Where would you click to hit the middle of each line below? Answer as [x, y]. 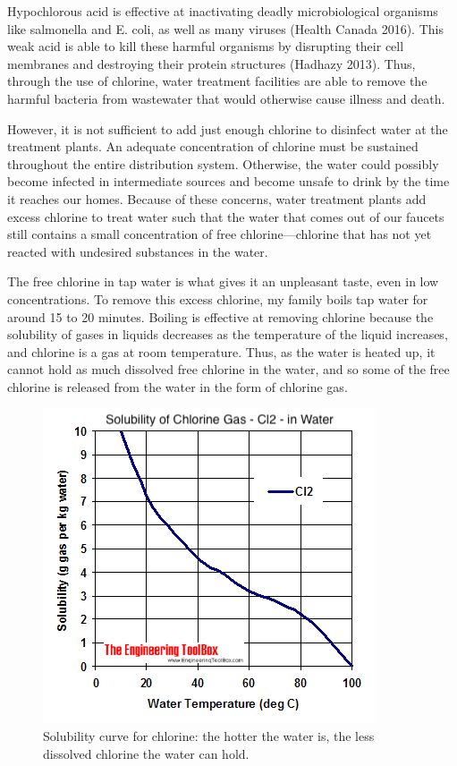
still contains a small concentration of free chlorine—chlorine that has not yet [220, 234]
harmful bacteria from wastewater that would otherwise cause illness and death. [226, 98]
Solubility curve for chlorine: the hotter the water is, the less [209, 736]
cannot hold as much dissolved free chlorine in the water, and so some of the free [228, 369]
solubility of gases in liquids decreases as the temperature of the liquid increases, [228, 334]
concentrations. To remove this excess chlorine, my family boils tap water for [218, 298]
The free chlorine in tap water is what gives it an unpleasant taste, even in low [223, 281]
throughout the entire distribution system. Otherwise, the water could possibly [223, 163]
